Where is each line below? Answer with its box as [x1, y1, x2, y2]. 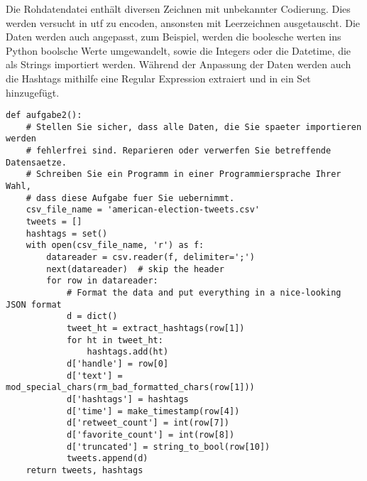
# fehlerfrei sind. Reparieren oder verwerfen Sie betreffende [26, 146, 332, 156]
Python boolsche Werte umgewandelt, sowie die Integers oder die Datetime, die [6, 43, 351, 58]
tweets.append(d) [66, 453, 148, 464]
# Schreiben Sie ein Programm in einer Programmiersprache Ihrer [26, 169, 341, 180]
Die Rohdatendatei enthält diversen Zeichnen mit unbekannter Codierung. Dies [6, 1, 351, 16]
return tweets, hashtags [26, 465, 143, 475]
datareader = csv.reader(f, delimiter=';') [46, 252, 255, 263]
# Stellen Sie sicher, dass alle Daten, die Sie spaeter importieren [26, 121, 362, 132]
